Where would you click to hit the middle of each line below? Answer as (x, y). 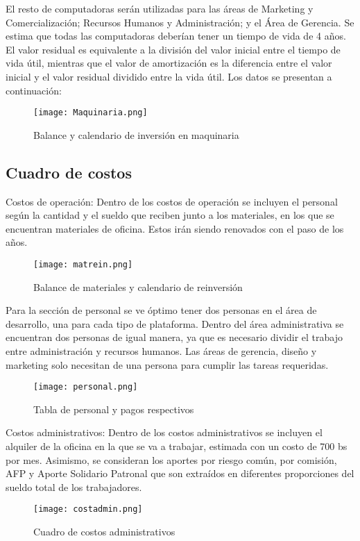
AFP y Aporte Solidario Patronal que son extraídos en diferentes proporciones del (180, 473)
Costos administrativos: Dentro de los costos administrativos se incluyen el (164, 432)
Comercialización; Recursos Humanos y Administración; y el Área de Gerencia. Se (180, 22)
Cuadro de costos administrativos (104, 532)
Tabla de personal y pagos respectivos (114, 409)
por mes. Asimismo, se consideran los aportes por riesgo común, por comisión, (171, 459)
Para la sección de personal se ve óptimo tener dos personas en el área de (161, 310)
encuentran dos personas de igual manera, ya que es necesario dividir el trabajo (174, 337)
